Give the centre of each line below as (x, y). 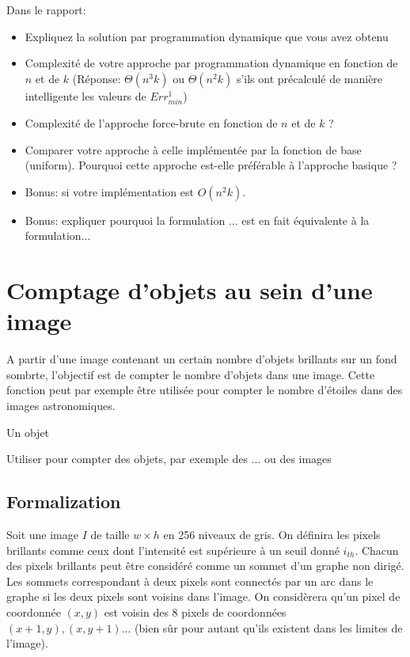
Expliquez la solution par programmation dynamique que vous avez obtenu (207, 36)
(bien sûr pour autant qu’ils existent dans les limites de (269, 627)
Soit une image (42, 534)
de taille (110, 534)
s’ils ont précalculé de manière (309, 78)
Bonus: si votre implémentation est (109, 191)
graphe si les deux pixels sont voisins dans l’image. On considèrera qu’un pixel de (203, 596)
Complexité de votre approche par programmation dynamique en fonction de (211, 63)
